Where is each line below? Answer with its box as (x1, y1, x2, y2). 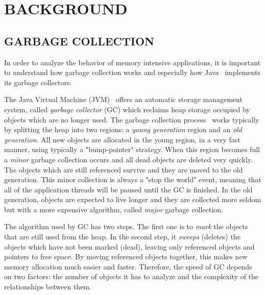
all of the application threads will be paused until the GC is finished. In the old (4, 184, 253, 194)
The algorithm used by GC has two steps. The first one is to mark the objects (4, 221, 248, 232)
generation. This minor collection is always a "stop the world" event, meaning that (4, 174, 261, 185)
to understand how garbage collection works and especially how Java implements (4, 67, 260, 78)
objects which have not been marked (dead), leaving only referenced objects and (4, 241, 255, 252)
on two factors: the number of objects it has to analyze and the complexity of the (4, 271, 259, 282)
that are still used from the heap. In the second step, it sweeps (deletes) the (4, 231, 240, 242)
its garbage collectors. (4, 77, 72, 87)
